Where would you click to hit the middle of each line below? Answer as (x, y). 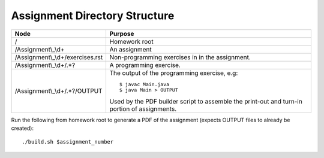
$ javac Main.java (144, 84)
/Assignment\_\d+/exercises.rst (59, 57)
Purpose (122, 34)
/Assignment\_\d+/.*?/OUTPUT (58, 91)
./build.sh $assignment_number (68, 142)
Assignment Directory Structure (93, 16)
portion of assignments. (143, 109)
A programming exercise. (145, 65)
